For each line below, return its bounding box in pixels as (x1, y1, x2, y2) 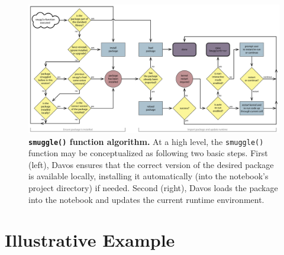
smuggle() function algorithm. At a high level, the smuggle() (28, 135, 264, 147)
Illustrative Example (5, 228, 175, 252)
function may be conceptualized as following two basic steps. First (28, 147, 268, 159)
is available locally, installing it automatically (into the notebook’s (28, 170, 269, 182)
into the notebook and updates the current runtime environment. (28, 193, 264, 205)
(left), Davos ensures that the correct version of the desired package (28, 158, 274, 170)
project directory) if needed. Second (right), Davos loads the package (28, 182, 278, 193)
